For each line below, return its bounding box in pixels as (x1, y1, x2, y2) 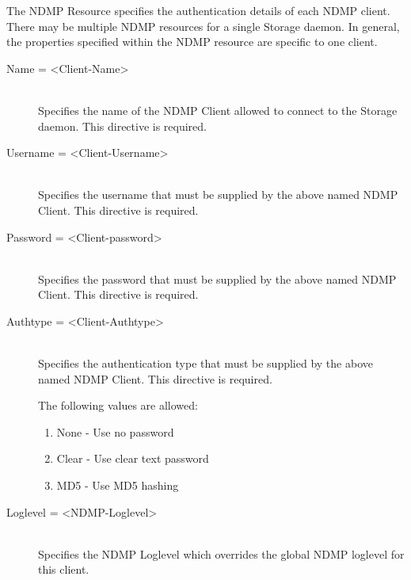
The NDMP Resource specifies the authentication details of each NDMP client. (6, 2, 390, 18)
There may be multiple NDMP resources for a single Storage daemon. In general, (6, 17, 400, 34)
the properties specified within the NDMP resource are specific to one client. (6, 33, 378, 50)
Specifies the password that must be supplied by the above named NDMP (38, 270, 397, 287)
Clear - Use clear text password (56, 450, 209, 467)
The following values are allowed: (38, 397, 198, 414)
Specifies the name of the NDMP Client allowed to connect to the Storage (38, 101, 398, 118)
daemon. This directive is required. (38, 117, 207, 134)
